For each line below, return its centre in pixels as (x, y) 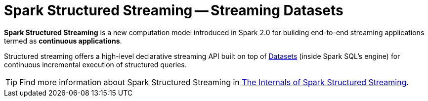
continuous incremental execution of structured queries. (95, 64)
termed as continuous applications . (63, 41)
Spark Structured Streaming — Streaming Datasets (174, 10)
